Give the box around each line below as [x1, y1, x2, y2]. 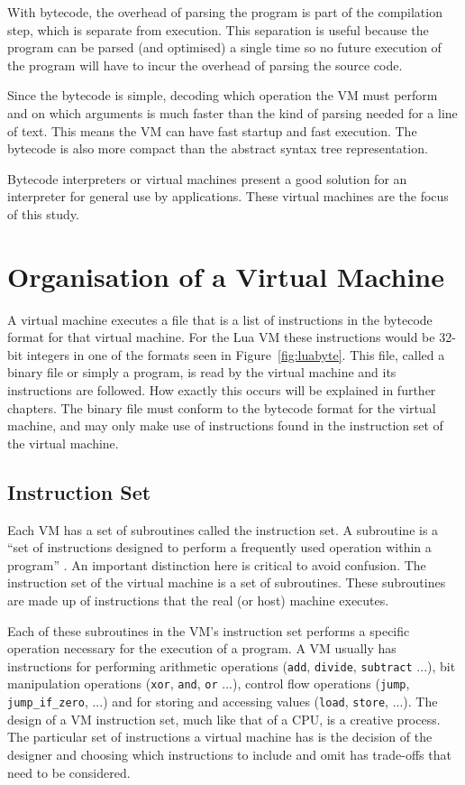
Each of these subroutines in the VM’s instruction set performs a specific [7, 621, 410, 640]
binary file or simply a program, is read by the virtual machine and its [7, 363, 397, 382]
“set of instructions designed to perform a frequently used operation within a [7, 538, 432, 557]
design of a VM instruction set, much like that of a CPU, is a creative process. [7, 709, 441, 728]
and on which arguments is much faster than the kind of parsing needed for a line [7, 103, 458, 122]
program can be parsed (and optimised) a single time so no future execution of [7, 38, 442, 57]
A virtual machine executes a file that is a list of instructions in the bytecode [7, 309, 433, 328]
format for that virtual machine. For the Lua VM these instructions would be [7, 328, 435, 346]
